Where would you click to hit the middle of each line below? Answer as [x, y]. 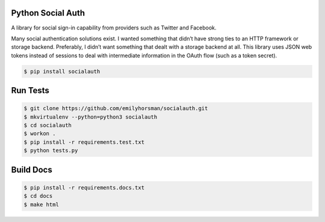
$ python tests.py [51, 151]
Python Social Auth [48, 13]
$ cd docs [38, 196]
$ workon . [40, 134]
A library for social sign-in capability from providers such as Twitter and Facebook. [114, 28]
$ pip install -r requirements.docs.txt [84, 187]
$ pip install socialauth [62, 71]
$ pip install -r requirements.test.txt [84, 142]
